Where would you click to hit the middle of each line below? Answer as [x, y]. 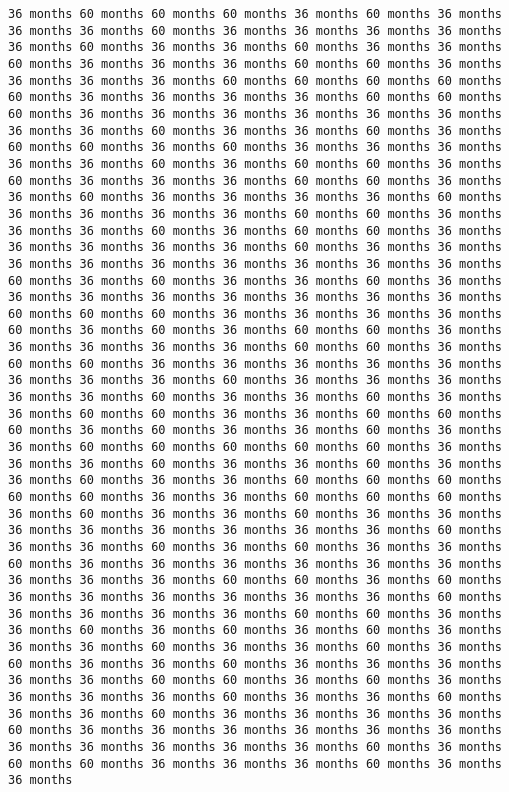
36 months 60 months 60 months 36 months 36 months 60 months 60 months [255, 413]
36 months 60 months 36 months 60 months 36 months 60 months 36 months [255, 630]
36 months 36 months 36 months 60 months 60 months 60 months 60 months [255, 80]
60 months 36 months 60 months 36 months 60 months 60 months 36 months [255, 330]
